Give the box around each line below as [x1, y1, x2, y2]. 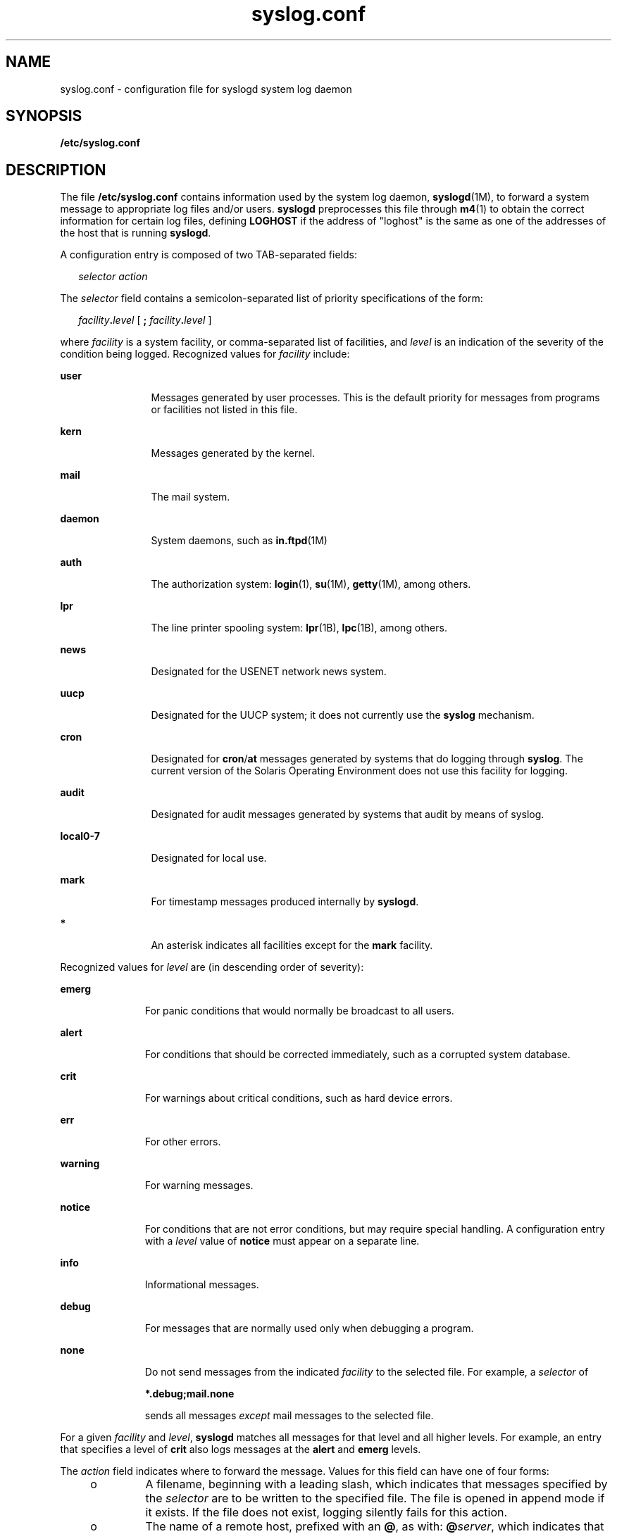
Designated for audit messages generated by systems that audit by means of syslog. [151, 808, 544, 821]
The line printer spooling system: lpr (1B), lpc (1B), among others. [151, 622, 447, 634]
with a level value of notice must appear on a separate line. [144, 1235, 420, 1247]
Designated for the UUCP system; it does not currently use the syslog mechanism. [151, 709, 535, 722]
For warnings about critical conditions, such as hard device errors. [144, 1092, 453, 1105]
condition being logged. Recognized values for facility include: [60, 348, 350, 360]
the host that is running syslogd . [60, 227, 211, 239]
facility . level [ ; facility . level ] [78, 314, 212, 327]
